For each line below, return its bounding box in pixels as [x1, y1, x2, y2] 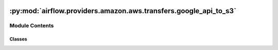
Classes [9, 36, 28, 42]
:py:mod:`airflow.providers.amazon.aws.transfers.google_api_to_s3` [9, 7, 237, 15]
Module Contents [9, 22, 54, 29]
